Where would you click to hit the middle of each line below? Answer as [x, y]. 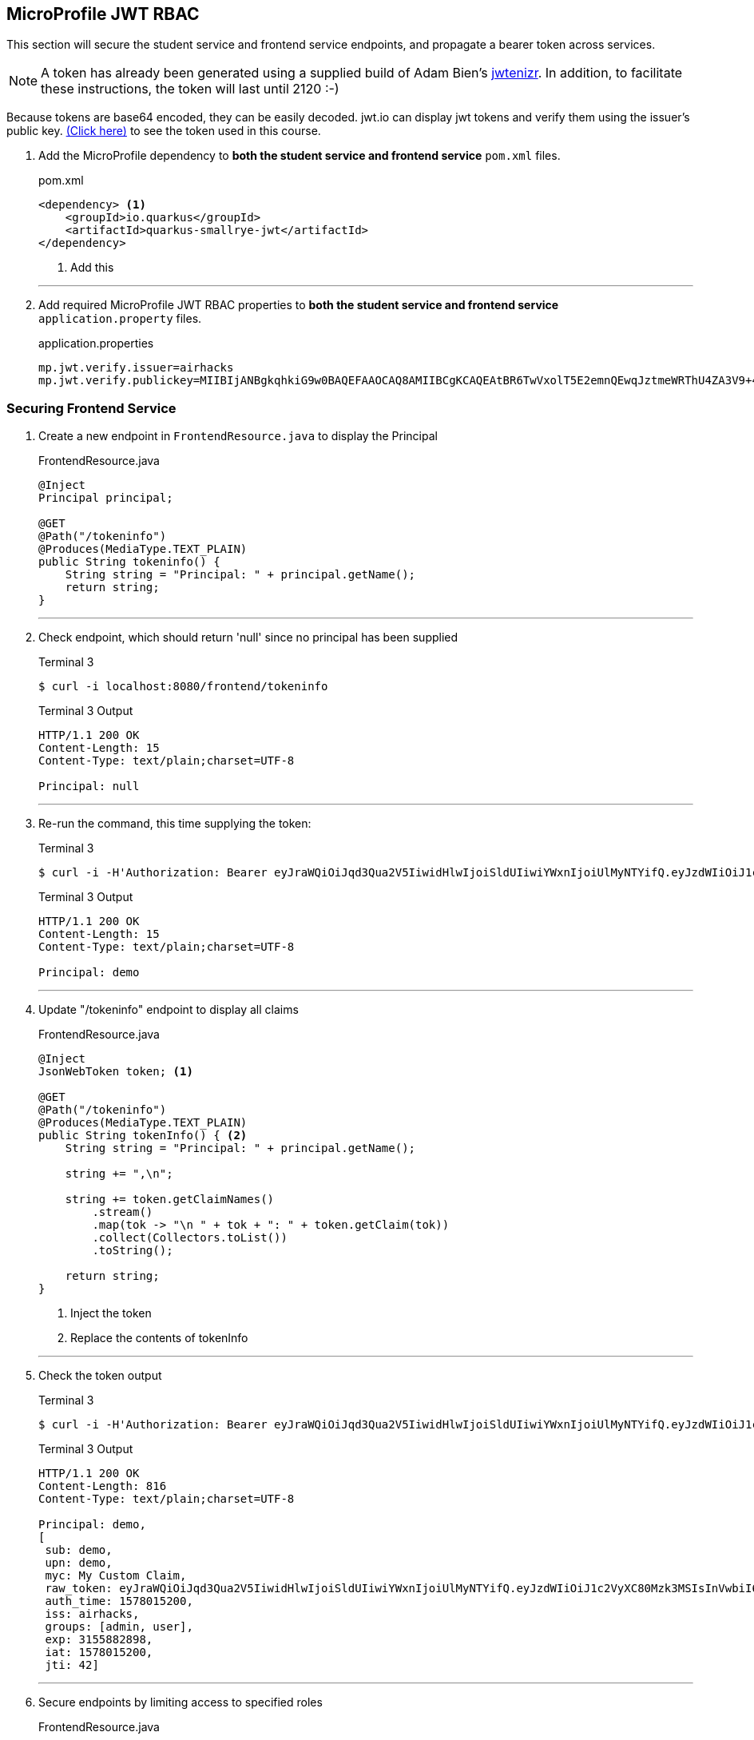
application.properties [96, 344]
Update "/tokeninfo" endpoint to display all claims [169, 1010]
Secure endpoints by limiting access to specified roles [181, 1702]
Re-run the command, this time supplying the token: [175, 824]
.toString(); [133, 1251]
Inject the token [111, 1313]
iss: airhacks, [92, 1614]
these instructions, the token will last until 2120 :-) [190, 89]
